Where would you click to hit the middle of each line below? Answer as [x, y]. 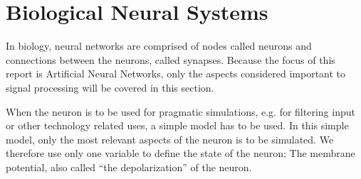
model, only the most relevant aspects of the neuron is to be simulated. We [170, 139]
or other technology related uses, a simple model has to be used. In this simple [177, 125]
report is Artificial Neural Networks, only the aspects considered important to [176, 74]
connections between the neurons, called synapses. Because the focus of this [171, 59]
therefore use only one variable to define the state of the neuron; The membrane [180, 153]
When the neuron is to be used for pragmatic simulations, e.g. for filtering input [180, 111]
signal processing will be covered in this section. [110, 87]
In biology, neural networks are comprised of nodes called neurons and [159, 46]
